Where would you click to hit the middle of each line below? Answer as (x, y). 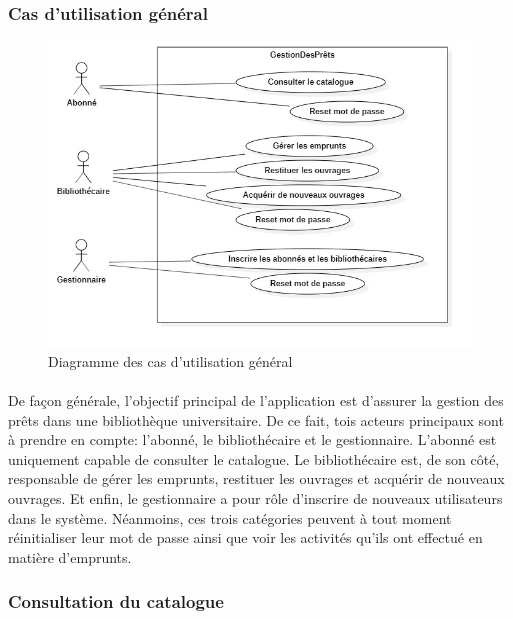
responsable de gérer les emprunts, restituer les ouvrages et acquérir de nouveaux (256, 478)
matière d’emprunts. (70, 556)
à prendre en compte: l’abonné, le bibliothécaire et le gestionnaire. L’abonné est (252, 439)
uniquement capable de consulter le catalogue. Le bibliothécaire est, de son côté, (254, 458)
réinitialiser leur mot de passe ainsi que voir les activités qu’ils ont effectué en (245, 537)
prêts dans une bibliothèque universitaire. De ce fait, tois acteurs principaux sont (256, 419)
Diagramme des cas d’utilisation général (170, 360)
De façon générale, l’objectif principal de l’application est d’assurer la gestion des (256, 400)
